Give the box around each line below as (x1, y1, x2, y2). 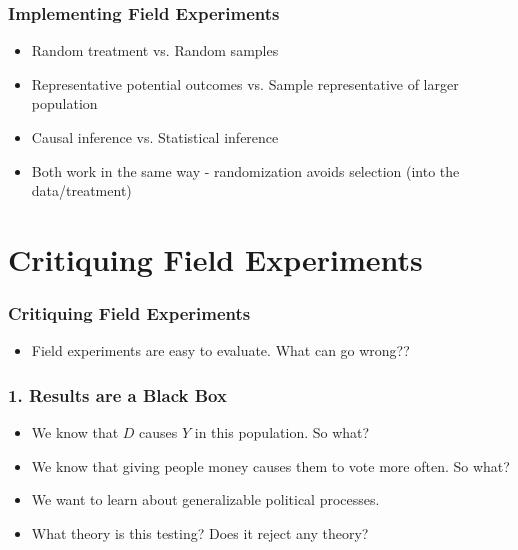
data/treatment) (31, 180, 132, 201)
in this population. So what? (194, 422, 370, 443)
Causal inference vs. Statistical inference (31, 127, 279, 147)
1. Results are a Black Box (8, 382, 227, 407)
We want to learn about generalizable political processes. (31, 489, 380, 510)
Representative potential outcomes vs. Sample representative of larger (31, 73, 459, 94)
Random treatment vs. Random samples (31, 40, 279, 61)
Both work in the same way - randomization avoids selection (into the (31, 160, 460, 181)
